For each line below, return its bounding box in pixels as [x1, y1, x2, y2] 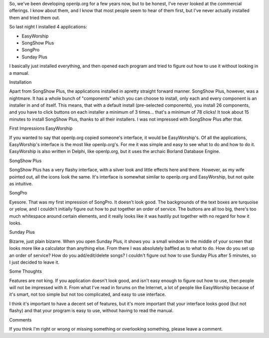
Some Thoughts [9, 268, 42, 274]
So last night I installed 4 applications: [9, 24, 87, 30]
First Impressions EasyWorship [9, 125, 73, 132]
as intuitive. [9, 180, 33, 186]
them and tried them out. [9, 14, 60, 20]
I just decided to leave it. [9, 259, 60, 265]
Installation [9, 79, 32, 85]
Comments [9, 317, 32, 323]
